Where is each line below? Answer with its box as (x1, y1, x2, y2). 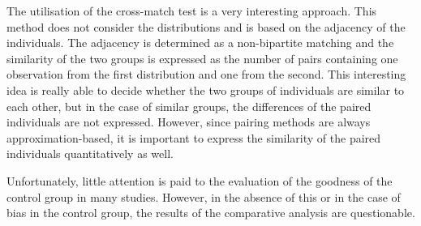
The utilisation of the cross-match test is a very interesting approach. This (6, 2, 377, 19)
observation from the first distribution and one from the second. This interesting (6, 66, 406, 83)
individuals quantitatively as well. (6, 145, 174, 162)
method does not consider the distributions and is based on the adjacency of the (6, 18, 406, 35)
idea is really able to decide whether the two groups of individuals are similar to (6, 81, 405, 98)
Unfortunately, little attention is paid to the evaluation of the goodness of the (6, 172, 393, 189)
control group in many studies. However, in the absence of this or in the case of (6, 188, 401, 205)
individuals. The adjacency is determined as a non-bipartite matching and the (6, 34, 394, 51)
